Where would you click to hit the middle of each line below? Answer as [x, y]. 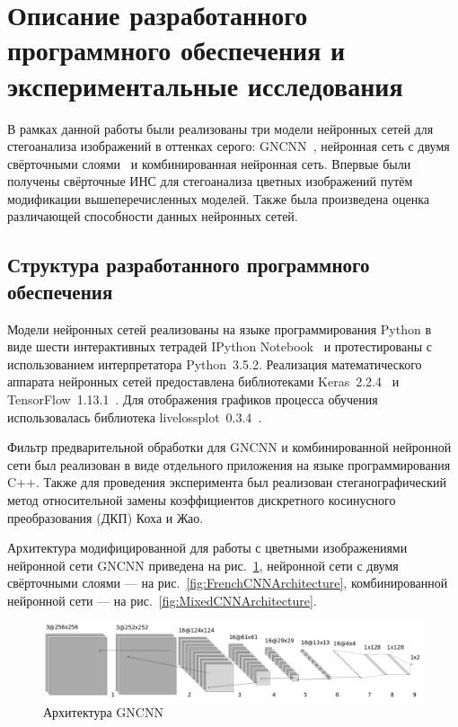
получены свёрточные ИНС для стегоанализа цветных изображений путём [210, 181]
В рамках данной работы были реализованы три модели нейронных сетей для [220, 128]
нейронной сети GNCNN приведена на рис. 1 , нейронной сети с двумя [203, 565]
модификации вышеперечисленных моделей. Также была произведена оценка [218, 198]
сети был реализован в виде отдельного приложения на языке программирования [229, 464]
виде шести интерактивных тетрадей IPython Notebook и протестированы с [220, 346]
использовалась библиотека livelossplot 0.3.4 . [135, 417]
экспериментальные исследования [205, 85]
